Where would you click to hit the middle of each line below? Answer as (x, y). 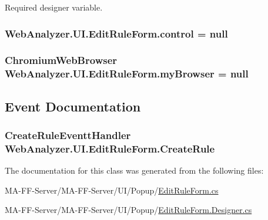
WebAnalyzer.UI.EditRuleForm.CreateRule (110, 148)
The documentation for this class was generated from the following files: (134, 170)
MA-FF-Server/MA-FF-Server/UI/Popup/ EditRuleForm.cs (112, 190)
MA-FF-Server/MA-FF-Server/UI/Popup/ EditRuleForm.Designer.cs (128, 210)
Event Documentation (73, 106)
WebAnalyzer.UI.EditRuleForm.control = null (116, 33)
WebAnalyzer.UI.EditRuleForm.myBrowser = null (127, 74)
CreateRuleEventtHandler (68, 135)
